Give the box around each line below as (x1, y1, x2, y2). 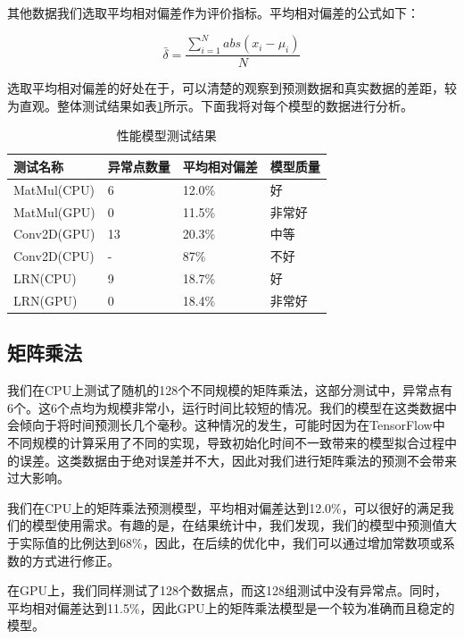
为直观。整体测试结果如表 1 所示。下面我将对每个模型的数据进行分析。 (7, 96, 413, 114)
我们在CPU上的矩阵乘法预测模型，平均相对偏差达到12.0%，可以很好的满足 (7, 498, 442, 517)
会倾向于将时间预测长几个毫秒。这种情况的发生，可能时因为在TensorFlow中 (7, 416, 445, 434)
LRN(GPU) (13, 290, 78, 309)
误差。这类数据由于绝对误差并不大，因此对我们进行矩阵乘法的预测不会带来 (19, 450, 457, 469)
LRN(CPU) (13, 269, 77, 288)
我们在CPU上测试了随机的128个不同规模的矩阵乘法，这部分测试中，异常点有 (7, 381, 453, 399)
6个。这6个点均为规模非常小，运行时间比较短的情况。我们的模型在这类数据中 (7, 398, 457, 416)
